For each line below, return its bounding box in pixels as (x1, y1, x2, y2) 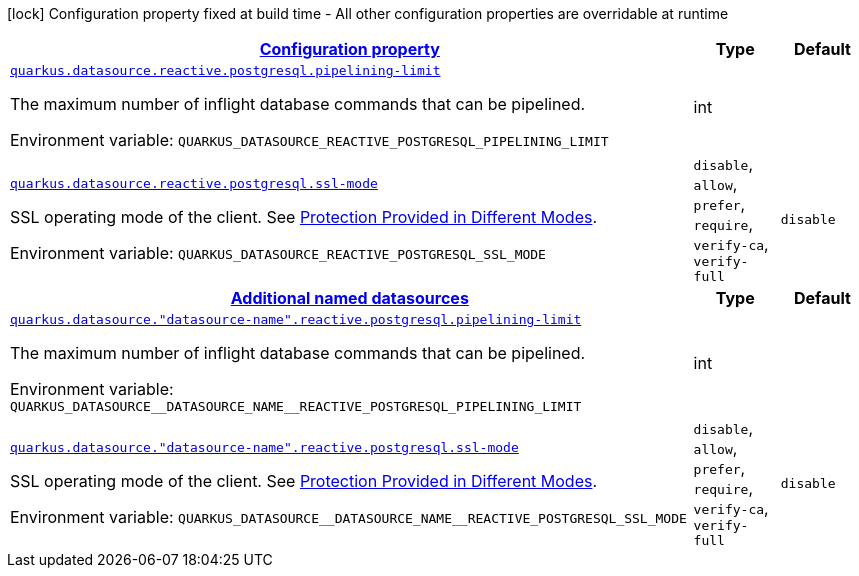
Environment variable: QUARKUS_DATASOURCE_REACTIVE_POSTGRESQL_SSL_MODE (10, 242, 546, 263)
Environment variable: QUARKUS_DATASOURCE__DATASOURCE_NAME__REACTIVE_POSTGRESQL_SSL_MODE (10, 506, 687, 527)
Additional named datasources (230, 288, 469, 308)
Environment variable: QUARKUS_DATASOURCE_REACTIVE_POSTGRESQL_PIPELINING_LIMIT (10, 130, 609, 150)
